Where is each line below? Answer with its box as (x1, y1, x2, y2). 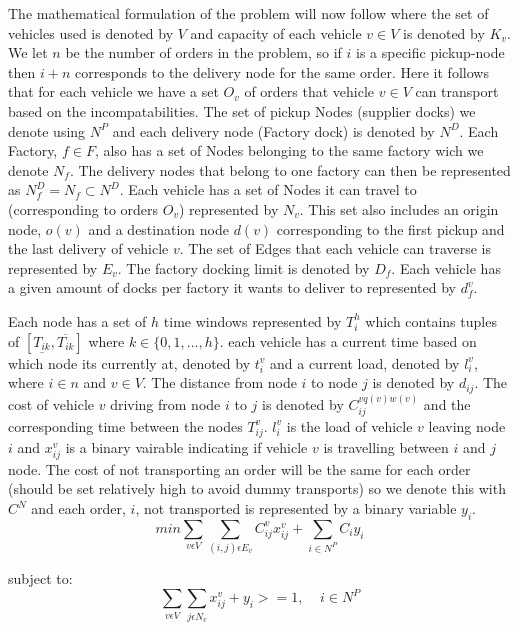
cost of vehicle (8, 393, 95, 414)
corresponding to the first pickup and (276, 218, 505, 239)
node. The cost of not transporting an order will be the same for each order (8, 458, 471, 479)
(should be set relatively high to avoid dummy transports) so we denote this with (8, 478, 506, 499)
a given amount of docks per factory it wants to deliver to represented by (8, 277, 457, 298)
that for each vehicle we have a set (8, 81, 219, 102)
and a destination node (88, 218, 229, 239)
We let (8, 42, 48, 63)
